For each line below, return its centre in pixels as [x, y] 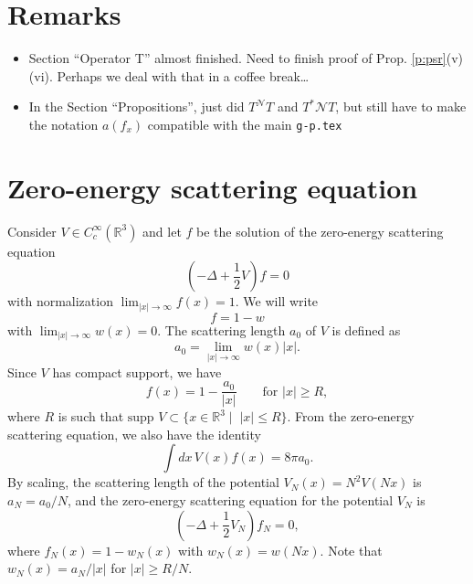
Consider [32, 231]
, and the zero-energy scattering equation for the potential [231, 499]
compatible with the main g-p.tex [245, 124]
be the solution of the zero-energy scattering [320, 231]
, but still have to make [401, 106]
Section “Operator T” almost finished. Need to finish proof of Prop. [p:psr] [237, 58]
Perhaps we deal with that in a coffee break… [183, 75]
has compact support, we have [137, 372]
